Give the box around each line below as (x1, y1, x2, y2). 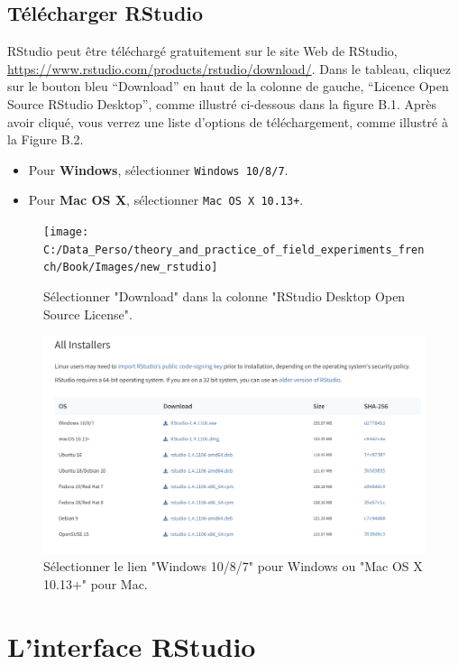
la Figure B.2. (7, 130, 84, 149)
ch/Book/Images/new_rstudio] (43, 261, 218, 274)
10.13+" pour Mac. (43, 574, 148, 593)
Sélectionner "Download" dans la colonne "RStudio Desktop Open (43, 287, 406, 306)
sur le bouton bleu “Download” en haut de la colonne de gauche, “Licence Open (7, 77, 449, 96)
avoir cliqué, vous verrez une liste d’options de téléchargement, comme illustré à (7, 112, 448, 131)
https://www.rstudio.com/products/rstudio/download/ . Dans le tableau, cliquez (7, 59, 451, 78)
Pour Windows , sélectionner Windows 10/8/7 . (28, 160, 289, 179)
